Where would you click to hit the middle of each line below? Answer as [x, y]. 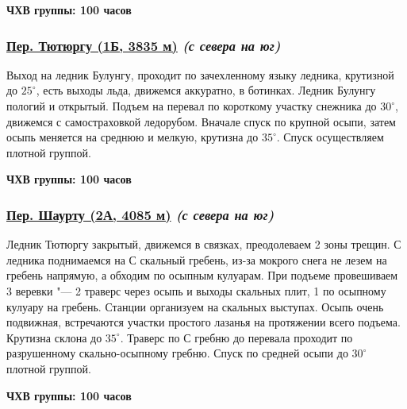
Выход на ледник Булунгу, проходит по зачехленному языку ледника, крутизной [200, 74]
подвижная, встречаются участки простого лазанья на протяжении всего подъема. [203, 322]
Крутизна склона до [54, 337]
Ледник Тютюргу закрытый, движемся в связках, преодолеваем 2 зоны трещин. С [204, 244]
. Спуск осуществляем [330, 137]
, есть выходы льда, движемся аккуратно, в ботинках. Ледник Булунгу [206, 90]
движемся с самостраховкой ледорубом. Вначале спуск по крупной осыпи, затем [201, 121]
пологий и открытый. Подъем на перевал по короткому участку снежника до [192, 106]
